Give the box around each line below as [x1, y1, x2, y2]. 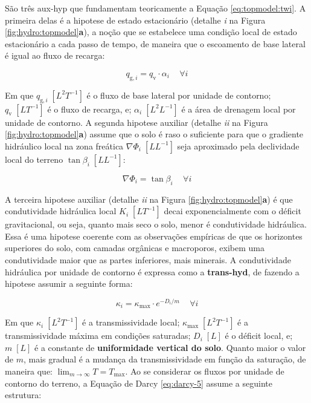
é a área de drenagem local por [181, 102, 296, 115]
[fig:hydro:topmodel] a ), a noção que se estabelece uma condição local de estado [5, 25, 297, 38]
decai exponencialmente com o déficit [164, 205, 301, 217]
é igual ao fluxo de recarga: [5, 49, 105, 62]
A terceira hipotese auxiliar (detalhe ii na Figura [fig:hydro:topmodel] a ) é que [5, 192, 293, 205]
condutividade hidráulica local [5, 205, 117, 217]
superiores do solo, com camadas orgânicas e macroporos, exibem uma [5, 241, 265, 254]
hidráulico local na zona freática [5, 139, 124, 152]
